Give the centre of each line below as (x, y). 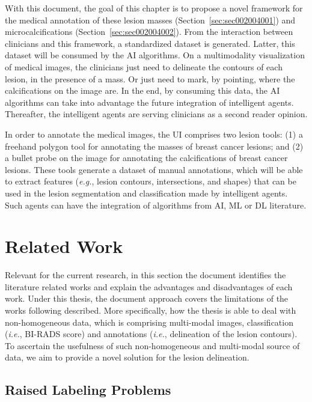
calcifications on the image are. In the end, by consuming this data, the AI (142, 90)
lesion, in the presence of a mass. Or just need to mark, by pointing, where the (150, 78)
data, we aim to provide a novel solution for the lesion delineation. (127, 357)
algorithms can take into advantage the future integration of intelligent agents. (149, 102)
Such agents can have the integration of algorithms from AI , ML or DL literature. (156, 205)
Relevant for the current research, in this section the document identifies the (145, 275)
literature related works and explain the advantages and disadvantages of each (149, 286)
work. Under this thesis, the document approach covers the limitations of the (147, 298)
